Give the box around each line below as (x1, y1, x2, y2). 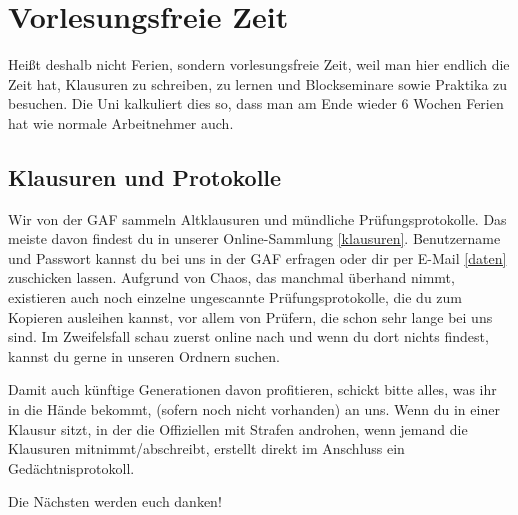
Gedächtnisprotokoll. (8, 457, 135, 478)
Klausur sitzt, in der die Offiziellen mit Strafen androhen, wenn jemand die (8, 418, 468, 439)
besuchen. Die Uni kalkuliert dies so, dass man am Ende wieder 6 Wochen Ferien (8, 93, 504, 114)
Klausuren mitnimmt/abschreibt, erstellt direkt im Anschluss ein (8, 438, 405, 459)
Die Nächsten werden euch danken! (8, 491, 222, 512)
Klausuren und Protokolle (8, 161, 282, 192)
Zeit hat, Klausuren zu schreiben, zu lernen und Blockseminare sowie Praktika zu (8, 73, 508, 94)
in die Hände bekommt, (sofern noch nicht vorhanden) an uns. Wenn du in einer (8, 399, 500, 420)
